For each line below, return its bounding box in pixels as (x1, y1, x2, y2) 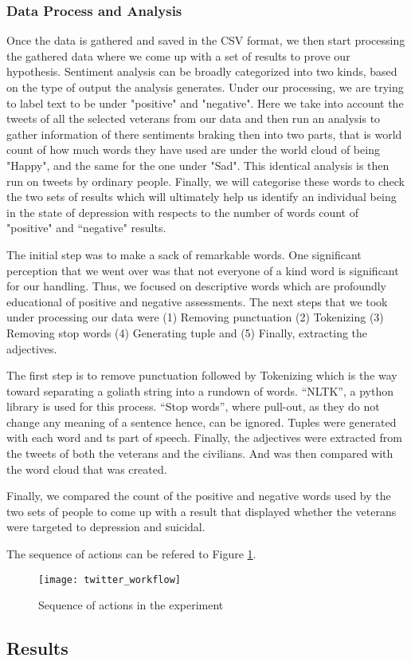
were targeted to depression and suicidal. (6, 518, 205, 535)
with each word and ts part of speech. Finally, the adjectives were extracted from (6, 429, 402, 446)
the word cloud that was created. (6, 460, 167, 477)
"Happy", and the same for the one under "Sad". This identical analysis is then (6, 156, 389, 173)
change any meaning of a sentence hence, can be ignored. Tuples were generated (6, 413, 397, 430)
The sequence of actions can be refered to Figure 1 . (6, 546, 256, 562)
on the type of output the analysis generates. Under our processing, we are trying (6, 79, 404, 95)
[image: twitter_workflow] (38, 573, 181, 585)
